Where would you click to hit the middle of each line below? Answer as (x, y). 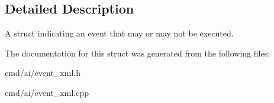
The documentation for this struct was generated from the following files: (138, 53)
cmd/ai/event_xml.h (43, 73)
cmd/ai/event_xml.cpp (47, 92)
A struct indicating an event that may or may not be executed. (119, 33)
